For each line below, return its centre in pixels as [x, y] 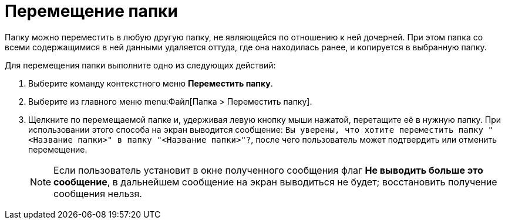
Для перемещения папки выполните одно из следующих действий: [140, 65]
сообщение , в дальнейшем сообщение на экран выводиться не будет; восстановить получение [275, 182]
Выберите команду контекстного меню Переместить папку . [151, 83]
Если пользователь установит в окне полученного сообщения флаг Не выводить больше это [268, 170]
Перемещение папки [91, 11]
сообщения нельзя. [98, 193]
